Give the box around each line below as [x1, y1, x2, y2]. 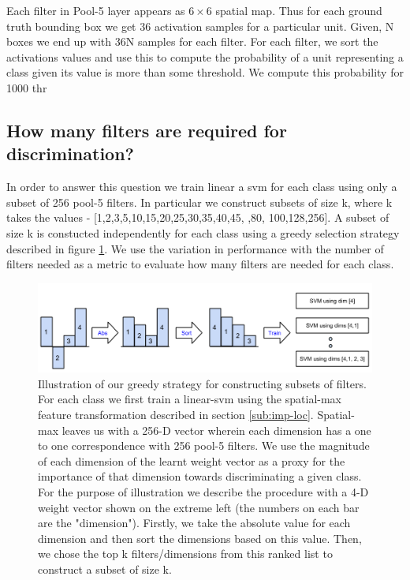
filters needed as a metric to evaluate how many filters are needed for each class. [6, 256, 394, 272]
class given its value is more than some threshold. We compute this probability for [6, 64, 404, 80]
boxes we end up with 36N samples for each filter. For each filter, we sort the [6, 33, 378, 50]
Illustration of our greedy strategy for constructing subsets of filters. [38, 375, 367, 391]
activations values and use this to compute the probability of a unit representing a [6, 48, 404, 65]
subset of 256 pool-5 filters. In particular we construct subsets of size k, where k [6, 193, 393, 210]
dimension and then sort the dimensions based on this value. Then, [38, 529, 362, 546]
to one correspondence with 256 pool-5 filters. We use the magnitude [38, 437, 370, 454]
